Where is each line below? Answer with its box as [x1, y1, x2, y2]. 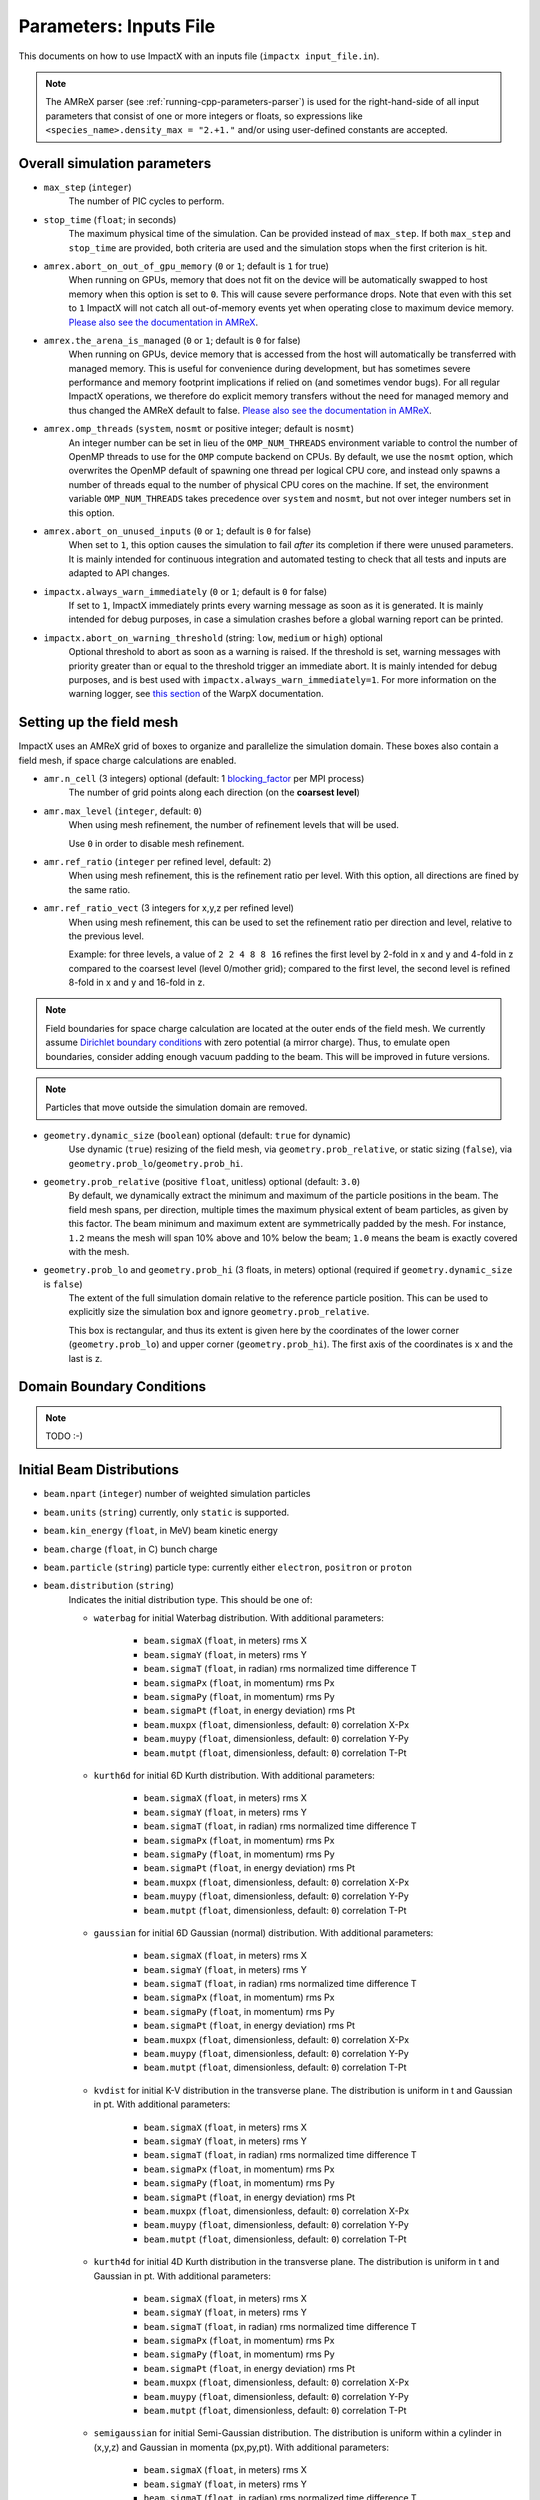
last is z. [68, 1352, 103, 1364]
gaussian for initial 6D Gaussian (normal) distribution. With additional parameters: [93, 1926, 434, 1939]
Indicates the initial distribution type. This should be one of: [68, 1593, 313, 1605]
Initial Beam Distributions [18, 1461, 179, 1479]
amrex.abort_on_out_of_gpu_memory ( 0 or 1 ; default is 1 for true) [43, 260, 330, 272]
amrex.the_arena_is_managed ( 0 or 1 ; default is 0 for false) [43, 334, 301, 346]
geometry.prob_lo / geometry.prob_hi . [68, 1157, 244, 1169]
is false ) [43, 1278, 83, 1290]
